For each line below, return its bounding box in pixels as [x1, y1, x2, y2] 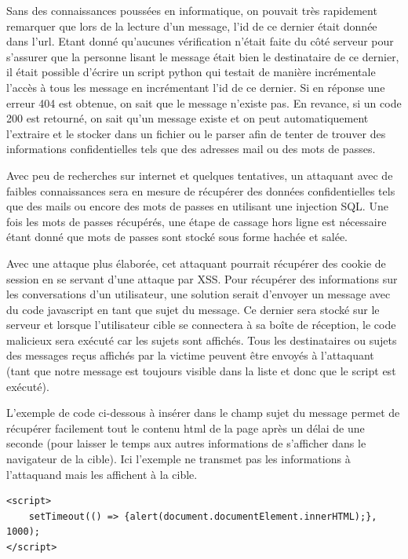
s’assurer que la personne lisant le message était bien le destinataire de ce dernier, [6, 48, 399, 64]
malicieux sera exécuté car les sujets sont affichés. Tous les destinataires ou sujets [6, 331, 397, 348]
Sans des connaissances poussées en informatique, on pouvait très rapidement [6, 2, 377, 18]
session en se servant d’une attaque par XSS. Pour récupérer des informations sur [6, 270, 398, 287]
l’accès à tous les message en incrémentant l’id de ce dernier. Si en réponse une [6, 79, 385, 95]
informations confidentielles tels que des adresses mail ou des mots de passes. [6, 141, 376, 157]
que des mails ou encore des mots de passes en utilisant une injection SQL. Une [6, 198, 388, 214]
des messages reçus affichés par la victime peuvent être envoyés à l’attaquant [6, 347, 374, 364]
